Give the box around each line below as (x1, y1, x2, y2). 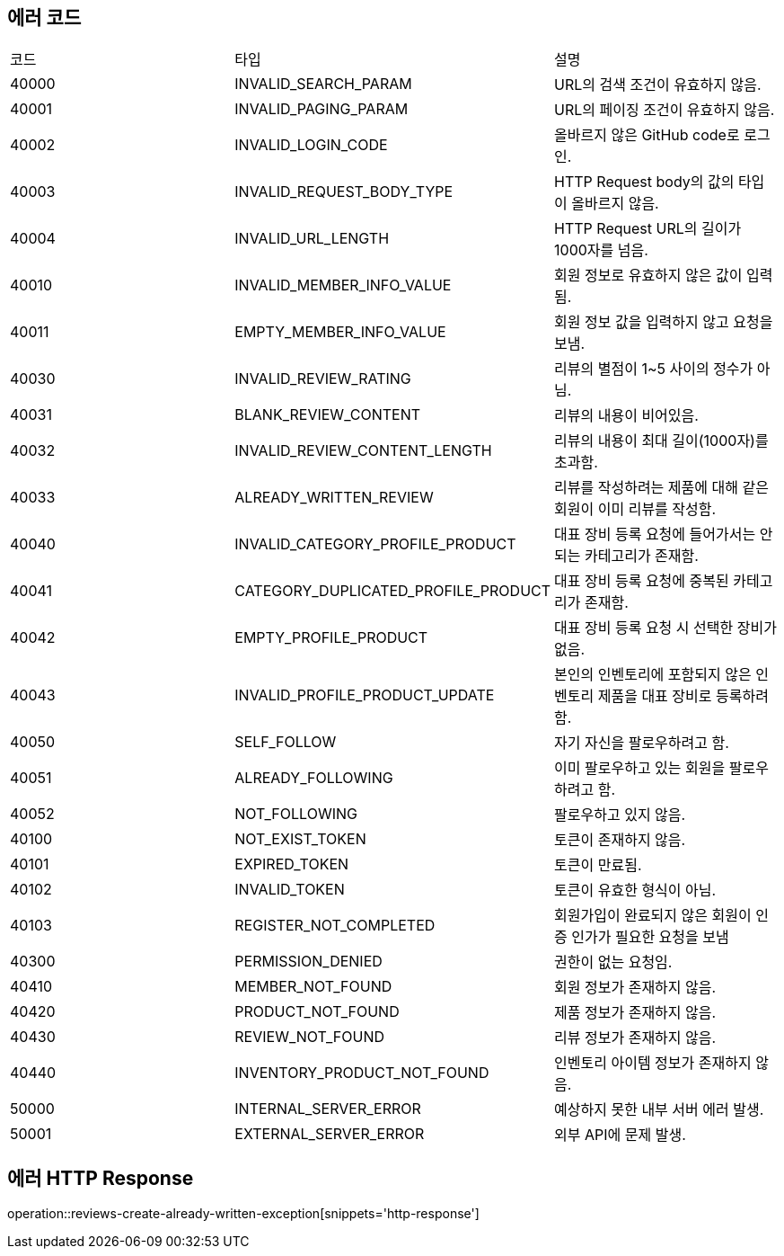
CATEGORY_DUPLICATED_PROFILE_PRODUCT (234, 582, 551, 601)
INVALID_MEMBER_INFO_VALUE (234, 276, 452, 295)
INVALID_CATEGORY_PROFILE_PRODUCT (234, 535, 516, 554)
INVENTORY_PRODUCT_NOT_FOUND (234, 1064, 489, 1082)
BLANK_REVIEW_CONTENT (234, 405, 421, 424)
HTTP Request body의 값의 (554, 173, 735, 192)
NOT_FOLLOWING (234, 805, 357, 824)
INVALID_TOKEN (234, 880, 345, 899)
